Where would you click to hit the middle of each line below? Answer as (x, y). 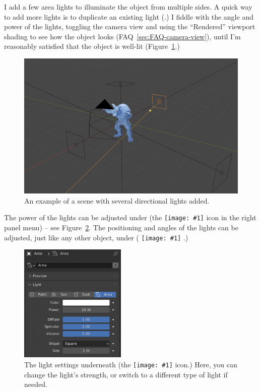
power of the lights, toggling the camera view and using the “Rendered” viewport (130, 26)
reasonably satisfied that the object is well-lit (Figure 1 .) (92, 46)
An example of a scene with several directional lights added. (117, 200)
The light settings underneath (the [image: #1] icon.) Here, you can (131, 364)
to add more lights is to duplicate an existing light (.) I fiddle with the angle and (129, 16)
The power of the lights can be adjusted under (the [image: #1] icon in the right (130, 217)
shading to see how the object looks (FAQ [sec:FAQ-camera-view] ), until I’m (122, 36)
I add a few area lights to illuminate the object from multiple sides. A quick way (128, 7)
